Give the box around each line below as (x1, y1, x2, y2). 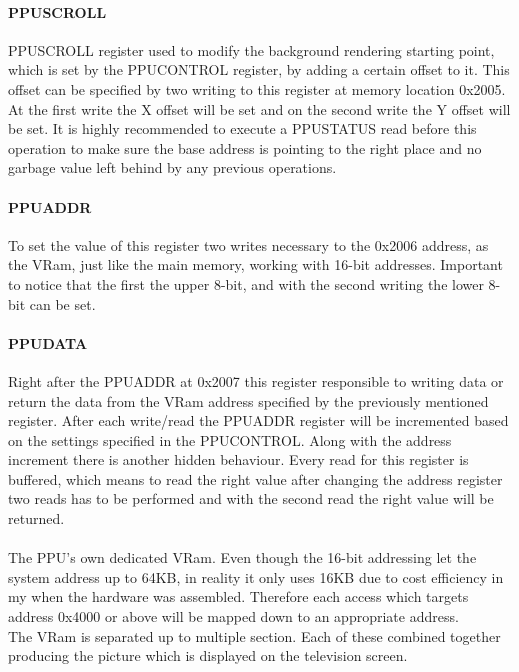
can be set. (29, 293, 96, 314)
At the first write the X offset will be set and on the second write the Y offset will (8, 98, 511, 119)
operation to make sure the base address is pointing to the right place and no (8, 137, 482, 158)
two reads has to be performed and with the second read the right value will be (8, 488, 494, 509)
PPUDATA (8, 332, 88, 353)
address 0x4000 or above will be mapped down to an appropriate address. (8, 606, 459, 627)
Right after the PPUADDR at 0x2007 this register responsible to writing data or (8, 370, 504, 391)
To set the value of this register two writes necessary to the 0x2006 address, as (8, 234, 489, 255)
